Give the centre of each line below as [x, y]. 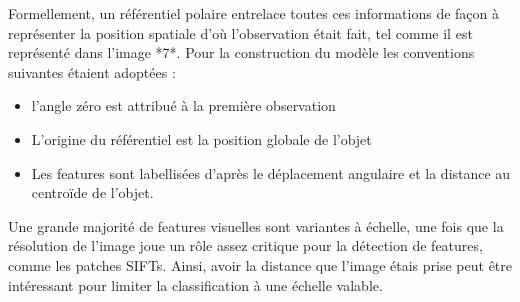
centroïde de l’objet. [92, 192]
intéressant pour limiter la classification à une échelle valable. [195, 284]
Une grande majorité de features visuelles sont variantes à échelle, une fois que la [256, 225]
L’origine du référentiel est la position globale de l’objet [201, 138]
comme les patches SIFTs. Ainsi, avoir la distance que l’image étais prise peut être [260, 264]
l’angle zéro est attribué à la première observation [183, 105]
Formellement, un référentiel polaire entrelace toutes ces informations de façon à [254, 13]
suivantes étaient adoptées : [92, 71]
